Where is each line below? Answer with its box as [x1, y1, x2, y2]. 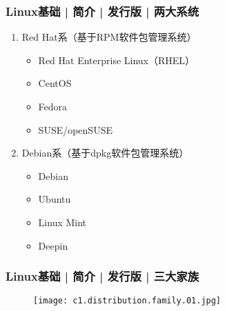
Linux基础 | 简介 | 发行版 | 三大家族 [6, 268, 199, 285]
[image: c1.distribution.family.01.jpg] [33, 296, 222, 306]
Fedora [38, 99, 68, 113]
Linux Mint [38, 214, 87, 229]
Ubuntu [38, 192, 71, 206]
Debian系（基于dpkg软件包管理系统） [21, 146, 189, 160]
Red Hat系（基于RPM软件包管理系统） [21, 30, 197, 44]
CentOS [38, 76, 72, 90]
